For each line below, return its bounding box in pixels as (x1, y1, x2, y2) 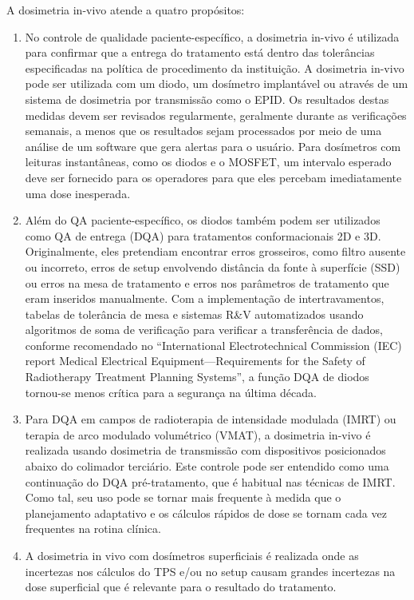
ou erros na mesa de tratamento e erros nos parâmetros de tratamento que (25, 274, 389, 291)
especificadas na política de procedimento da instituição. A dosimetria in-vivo (25, 59, 404, 76)
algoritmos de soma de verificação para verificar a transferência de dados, (25, 321, 383, 338)
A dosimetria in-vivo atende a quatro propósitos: (6, 2, 245, 18)
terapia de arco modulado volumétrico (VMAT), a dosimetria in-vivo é (25, 426, 371, 443)
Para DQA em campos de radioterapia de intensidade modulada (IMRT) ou (25, 411, 396, 427)
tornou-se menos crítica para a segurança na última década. (25, 383, 317, 400)
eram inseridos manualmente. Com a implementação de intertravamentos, (25, 290, 384, 307)
